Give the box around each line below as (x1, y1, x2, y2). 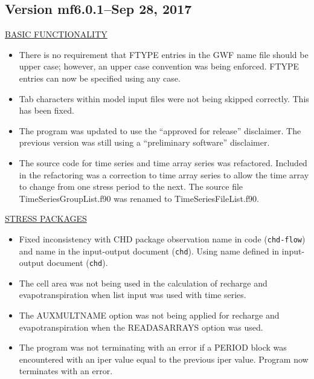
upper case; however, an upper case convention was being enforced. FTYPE (19, 60, 300, 73)
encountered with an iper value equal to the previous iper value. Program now (19, 352, 309, 365)
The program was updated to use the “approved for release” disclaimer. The (19, 124, 301, 137)
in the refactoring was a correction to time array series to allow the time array (19, 168, 309, 181)
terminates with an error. (19, 364, 113, 377)
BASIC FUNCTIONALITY (5, 28, 107, 40)
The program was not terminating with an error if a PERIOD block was (19, 341, 287, 354)
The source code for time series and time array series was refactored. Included (19, 156, 307, 169)
